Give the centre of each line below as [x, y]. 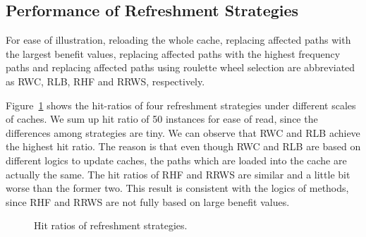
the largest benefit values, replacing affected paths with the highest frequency [173, 53]
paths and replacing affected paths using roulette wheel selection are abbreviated [181, 67]
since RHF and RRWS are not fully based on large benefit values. [148, 201]
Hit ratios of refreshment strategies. [111, 225]
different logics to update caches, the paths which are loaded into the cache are [176, 160]
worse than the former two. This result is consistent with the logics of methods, [177, 188]
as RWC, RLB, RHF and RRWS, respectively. [105, 81]
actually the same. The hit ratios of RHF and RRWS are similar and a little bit [178, 174]
